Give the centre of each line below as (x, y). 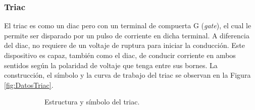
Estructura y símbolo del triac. (92, 102)
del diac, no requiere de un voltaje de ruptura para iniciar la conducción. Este (124, 45)
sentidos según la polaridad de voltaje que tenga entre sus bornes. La (111, 65)
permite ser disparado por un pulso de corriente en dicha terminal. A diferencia (127, 35)
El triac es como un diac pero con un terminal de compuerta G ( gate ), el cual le (128, 25)
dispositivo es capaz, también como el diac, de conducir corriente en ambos (120, 55)
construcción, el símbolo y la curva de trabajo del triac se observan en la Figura (127, 75)
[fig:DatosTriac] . (29, 85)
